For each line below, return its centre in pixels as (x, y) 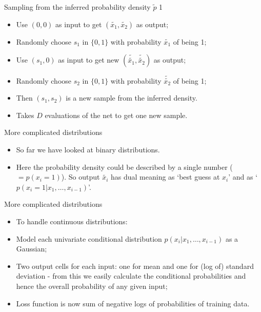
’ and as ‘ (243, 177)
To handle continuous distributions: (72, 221)
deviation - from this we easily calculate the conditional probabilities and (131, 276)
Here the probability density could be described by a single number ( (124, 167)
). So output (81, 177)
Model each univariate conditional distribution (89, 238)
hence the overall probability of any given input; (92, 286)
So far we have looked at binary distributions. (88, 149)
